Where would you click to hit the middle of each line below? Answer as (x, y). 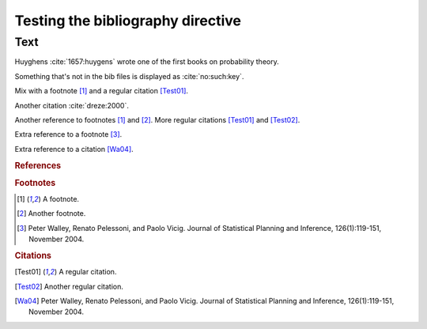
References (38, 165)
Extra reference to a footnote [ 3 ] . (68, 134)
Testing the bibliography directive (128, 21)
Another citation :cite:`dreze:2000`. (72, 105)
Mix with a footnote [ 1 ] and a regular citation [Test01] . (102, 91)
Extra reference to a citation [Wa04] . (74, 149)
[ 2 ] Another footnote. (51, 214)
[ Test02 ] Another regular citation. (69, 286)
